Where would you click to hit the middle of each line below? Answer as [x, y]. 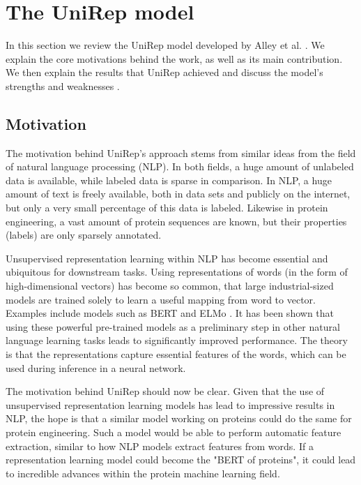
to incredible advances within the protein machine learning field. [143, 473]
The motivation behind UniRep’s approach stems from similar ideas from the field [181, 152]
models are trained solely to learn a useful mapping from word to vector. [161, 299]
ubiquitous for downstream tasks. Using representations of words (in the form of [177, 272]
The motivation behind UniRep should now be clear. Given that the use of [165, 391]
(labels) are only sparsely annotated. [84, 235]
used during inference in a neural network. [96, 367]
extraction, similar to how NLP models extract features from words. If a [160, 446]
